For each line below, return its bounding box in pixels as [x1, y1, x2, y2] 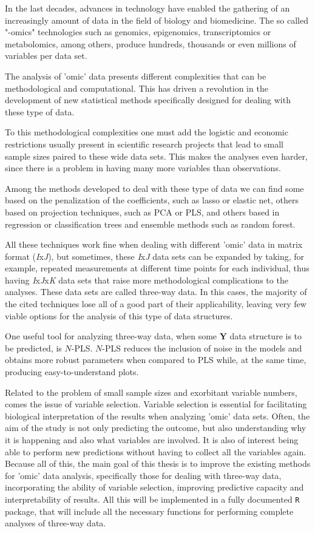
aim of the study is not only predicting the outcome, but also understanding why [5, 421, 307, 434]
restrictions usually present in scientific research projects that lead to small [5, 137, 283, 150]
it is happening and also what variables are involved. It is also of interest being [5, 433, 299, 446]
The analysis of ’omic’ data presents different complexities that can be [5, 69, 266, 82]
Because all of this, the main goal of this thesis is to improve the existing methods [5, 457, 311, 470]
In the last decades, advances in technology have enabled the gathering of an [5, 2, 290, 14]
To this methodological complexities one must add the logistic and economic [5, 126, 288, 138]
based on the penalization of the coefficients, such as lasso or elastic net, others [5, 194, 299, 206]
